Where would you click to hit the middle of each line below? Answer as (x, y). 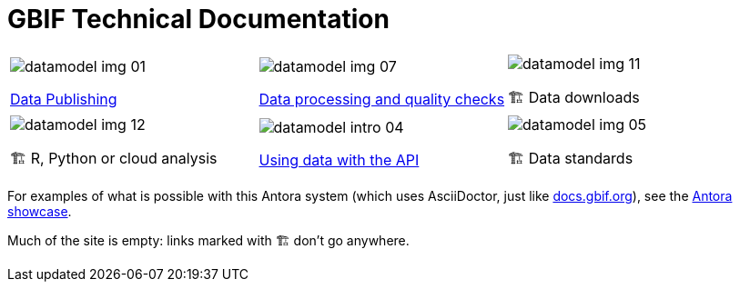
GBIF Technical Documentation (198, 19)
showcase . (40, 211)
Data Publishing (64, 100)
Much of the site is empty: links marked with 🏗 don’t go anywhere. (208, 240)
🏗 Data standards (571, 158)
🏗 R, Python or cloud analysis (114, 158)
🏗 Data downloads (574, 97)
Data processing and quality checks (382, 100)
